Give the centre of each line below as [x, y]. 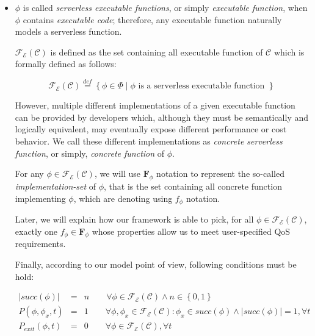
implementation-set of [56, 186]
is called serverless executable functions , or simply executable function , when [165, 7]
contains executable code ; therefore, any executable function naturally [152, 19]
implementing [40, 198]
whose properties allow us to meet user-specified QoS [191, 231]
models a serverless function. [68, 31]
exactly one [36, 231]
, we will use [118, 173]
